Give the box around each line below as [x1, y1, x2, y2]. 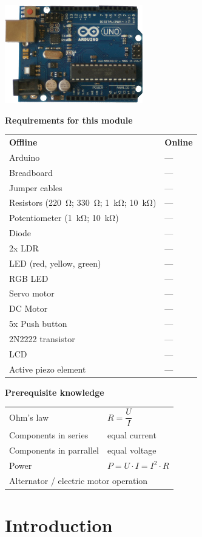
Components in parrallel [9, 444, 99, 457]
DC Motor [9, 302, 48, 315]
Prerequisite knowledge [5, 385, 104, 398]
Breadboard [9, 166, 53, 178]
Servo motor [9, 287, 55, 300]
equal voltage [107, 444, 157, 457]
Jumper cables [9, 181, 62, 194]
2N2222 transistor [9, 332, 75, 345]
